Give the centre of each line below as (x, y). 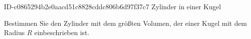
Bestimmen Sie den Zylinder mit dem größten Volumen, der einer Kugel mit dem (125, 23)
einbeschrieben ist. (62, 32)
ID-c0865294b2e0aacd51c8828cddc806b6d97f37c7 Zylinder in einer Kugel (113, 6)
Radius (14, 32)
